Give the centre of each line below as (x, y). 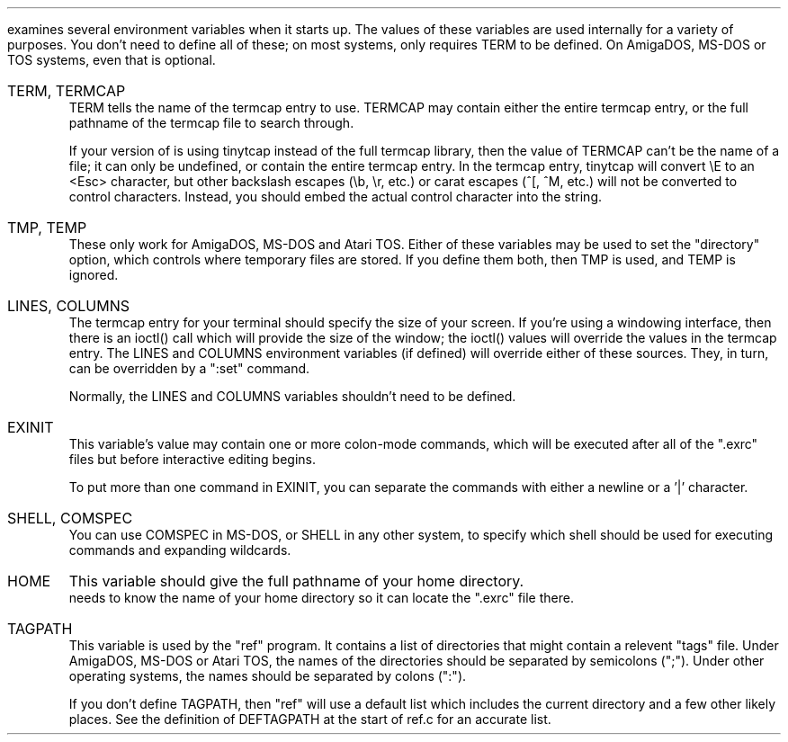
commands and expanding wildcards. (180, 550)
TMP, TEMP (47, 228)
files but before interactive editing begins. (193, 459)
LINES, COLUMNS (69, 306)
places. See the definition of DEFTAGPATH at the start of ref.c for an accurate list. (310, 719)
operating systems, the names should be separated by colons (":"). (268, 676)
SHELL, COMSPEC (70, 518)
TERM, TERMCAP (67, 91)
